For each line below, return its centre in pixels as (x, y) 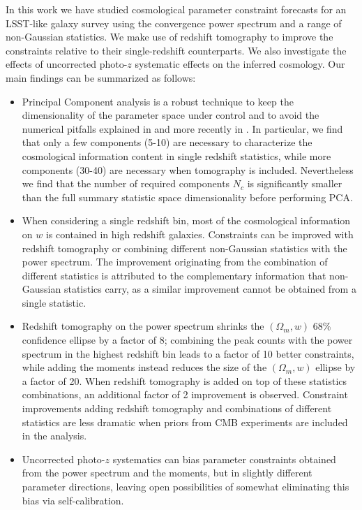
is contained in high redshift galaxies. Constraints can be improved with (199, 234)
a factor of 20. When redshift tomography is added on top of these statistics (184, 380)
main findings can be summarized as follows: (101, 77)
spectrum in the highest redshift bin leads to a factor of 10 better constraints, (188, 353)
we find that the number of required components (126, 183)
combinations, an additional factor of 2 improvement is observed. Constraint (185, 394)
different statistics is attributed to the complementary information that (174, 275)
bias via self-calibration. (73, 500)
